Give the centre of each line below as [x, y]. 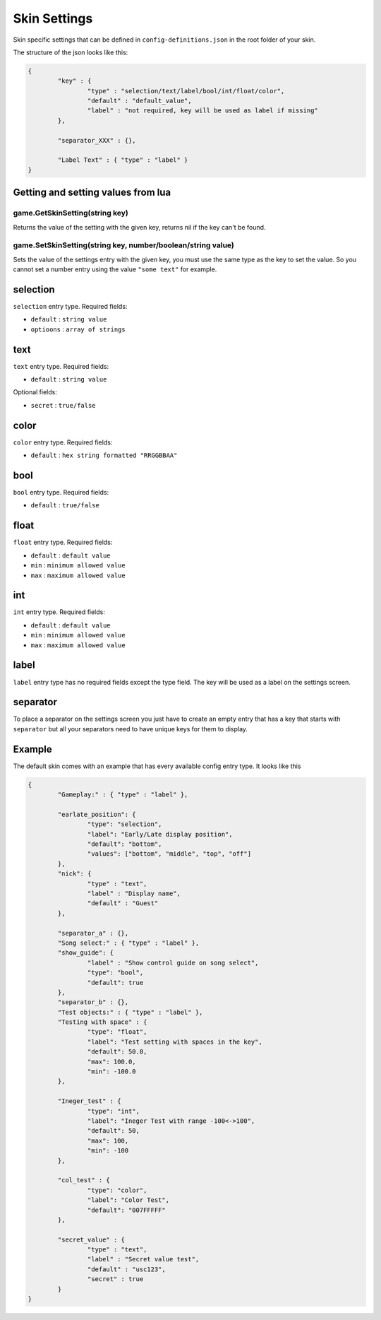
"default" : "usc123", [126, 1269]
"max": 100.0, [112, 1061]
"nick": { [74, 874]
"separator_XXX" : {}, [97, 140]
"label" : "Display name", [134, 894]
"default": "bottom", [125, 844]
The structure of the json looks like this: [71, 52]
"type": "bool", [115, 973]
